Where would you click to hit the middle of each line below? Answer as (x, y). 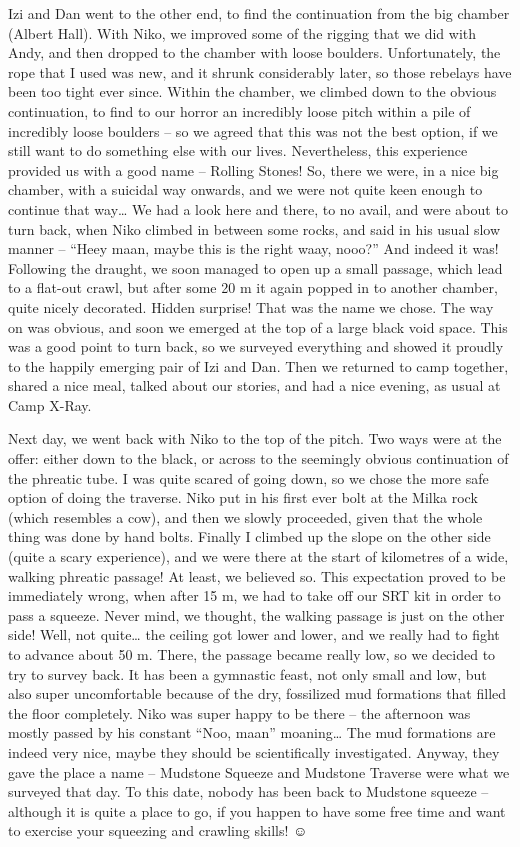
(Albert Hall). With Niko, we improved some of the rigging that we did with (242, 32)
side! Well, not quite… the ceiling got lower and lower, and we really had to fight (254, 634)
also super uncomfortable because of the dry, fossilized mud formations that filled (257, 693)
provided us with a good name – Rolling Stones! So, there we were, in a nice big (253, 169)
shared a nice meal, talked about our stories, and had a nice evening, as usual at (254, 385)
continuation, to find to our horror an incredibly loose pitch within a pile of (239, 110)
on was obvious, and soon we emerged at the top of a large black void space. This (258, 326)
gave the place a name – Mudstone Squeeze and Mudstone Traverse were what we (259, 771)
